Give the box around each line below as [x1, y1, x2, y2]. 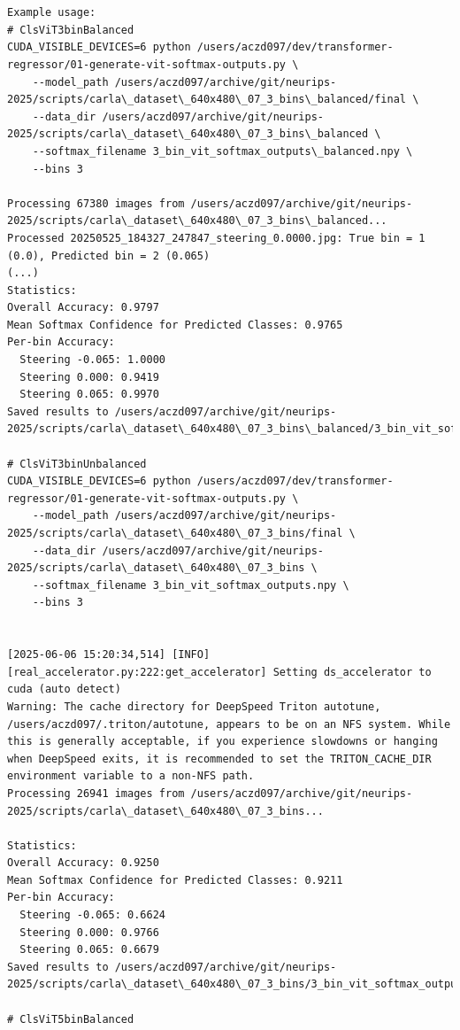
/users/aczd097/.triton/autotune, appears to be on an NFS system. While [7, 717, 451, 731]
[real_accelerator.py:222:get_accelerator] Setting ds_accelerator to [7, 665, 432, 678]
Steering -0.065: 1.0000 [19, 353, 165, 367]
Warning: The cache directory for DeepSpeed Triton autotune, [7, 700, 381, 713]
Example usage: [7, 6, 96, 19]
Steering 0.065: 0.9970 [19, 388, 159, 401]
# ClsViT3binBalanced [7, 23, 134, 36]
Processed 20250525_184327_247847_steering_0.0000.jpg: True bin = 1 [7, 231, 425, 244]
